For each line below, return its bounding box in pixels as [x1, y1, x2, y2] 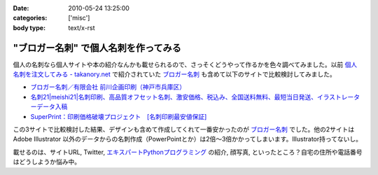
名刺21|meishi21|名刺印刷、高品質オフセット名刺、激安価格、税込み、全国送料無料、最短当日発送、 [30, 92, 318, 101]
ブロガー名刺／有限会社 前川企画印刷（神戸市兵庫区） [30, 83, 185, 91]
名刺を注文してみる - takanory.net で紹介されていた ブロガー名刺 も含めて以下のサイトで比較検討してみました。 [13, 70, 336, 78]
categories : [13, 14, 48, 22]
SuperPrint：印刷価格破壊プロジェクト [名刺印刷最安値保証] [30, 112, 207, 120]
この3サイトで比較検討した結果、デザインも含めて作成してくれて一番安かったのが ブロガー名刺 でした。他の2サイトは [13, 125, 355, 134]
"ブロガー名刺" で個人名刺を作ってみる [13, 42, 182, 54]
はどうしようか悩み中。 [13, 157, 80, 166]
